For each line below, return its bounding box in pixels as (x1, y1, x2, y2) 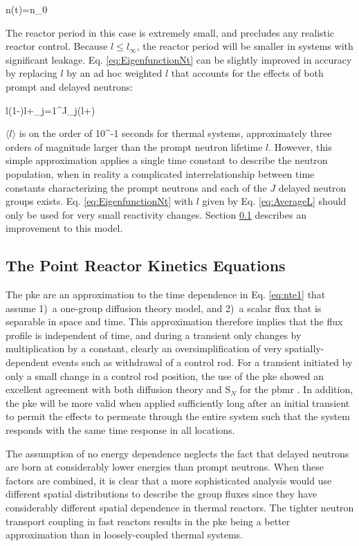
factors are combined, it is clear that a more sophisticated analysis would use (6, 473, 332, 487)
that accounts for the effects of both (171, 66, 324, 80)
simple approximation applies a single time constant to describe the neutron (6, 153, 328, 167)
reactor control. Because (6, 39, 108, 53)
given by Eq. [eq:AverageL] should (202, 194, 347, 208)
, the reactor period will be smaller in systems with (136, 39, 353, 53)
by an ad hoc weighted (66, 66, 163, 80)
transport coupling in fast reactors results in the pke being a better (6, 513, 291, 528)
